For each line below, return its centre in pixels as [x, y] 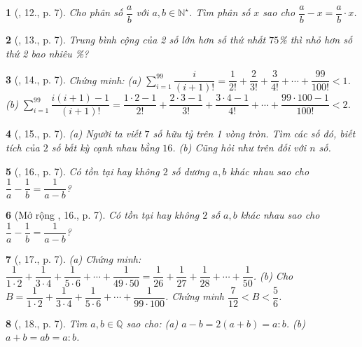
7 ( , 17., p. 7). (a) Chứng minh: [74, 258]
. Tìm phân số [220, 12]
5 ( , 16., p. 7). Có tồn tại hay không [83, 171]
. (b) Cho [273, 275]
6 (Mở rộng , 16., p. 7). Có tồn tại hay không [103, 215]
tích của [23, 147]
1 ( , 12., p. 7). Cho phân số [64, 12]
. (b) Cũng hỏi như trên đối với [239, 147]
